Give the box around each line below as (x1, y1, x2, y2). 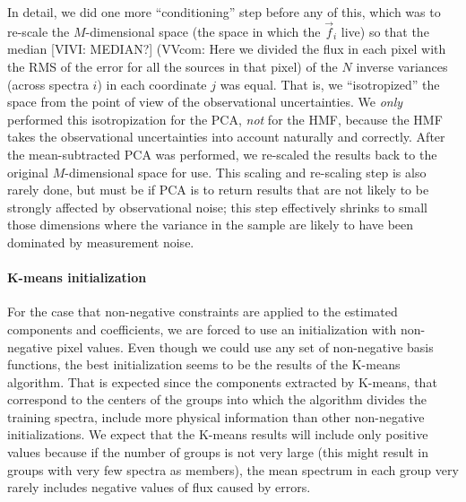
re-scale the (7, 22, 70, 40)
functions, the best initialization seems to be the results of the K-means (7, 355, 401, 374)
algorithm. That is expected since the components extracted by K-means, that (7, 372, 437, 391)
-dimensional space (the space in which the (85, 22, 321, 40)
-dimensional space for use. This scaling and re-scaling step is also (65, 162, 427, 181)
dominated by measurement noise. (7, 232, 194, 251)
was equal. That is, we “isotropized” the (220, 74, 440, 93)
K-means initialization (7, 268, 147, 287)
